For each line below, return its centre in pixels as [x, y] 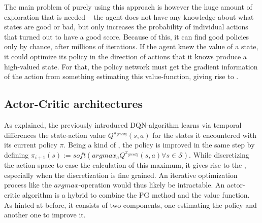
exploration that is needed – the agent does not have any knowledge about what [129, 16]
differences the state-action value [55, 135]
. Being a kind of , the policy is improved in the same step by [159, 145]
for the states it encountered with [204, 135]
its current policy [31, 145]
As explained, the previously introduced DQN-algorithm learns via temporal [123, 124]
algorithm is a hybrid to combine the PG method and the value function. [136, 194]
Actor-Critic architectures [74, 104]
